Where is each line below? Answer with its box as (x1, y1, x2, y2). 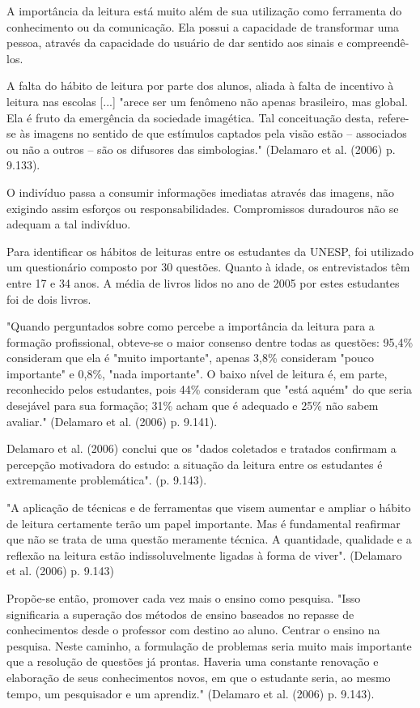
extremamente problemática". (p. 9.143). (6, 471, 207, 488)
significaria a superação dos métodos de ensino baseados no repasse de (6, 605, 354, 622)
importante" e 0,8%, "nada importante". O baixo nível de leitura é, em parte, (6, 365, 388, 382)
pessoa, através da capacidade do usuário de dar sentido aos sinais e (6, 34, 343, 51)
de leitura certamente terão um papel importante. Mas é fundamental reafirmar (6, 514, 401, 531)
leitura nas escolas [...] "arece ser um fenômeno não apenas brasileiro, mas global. (6, 92, 408, 109)
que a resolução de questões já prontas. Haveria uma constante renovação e (6, 653, 379, 670)
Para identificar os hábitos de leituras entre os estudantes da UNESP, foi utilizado (6, 242, 414, 259)
